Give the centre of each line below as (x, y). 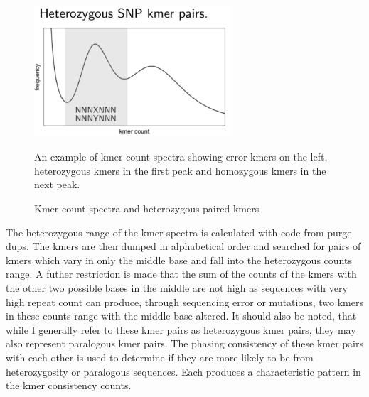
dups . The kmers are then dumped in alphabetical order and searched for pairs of (183, 246)
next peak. (57, 184)
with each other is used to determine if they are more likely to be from (160, 357)
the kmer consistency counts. (69, 385)
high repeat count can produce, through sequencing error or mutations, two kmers (185, 301)
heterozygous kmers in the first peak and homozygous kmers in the (180, 170)
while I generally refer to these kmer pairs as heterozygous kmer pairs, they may (181, 329)
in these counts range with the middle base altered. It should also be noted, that (181, 316)
